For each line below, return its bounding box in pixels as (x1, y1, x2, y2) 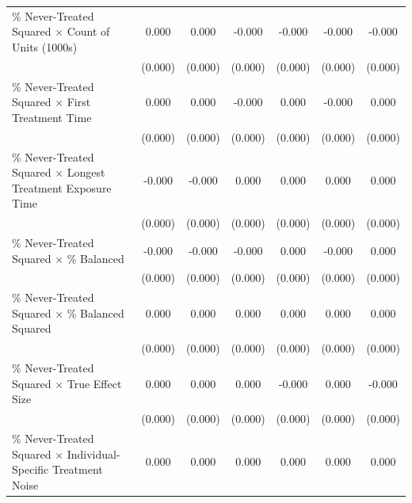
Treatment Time (12, 109, 92, 125)
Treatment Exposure (12, 179, 112, 196)
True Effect (67, 375, 122, 391)
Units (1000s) (12, 38, 78, 55)
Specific (12, 461, 49, 478)
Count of (67, 23, 110, 40)
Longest (67, 164, 105, 181)
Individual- (67, 445, 120, 462)
